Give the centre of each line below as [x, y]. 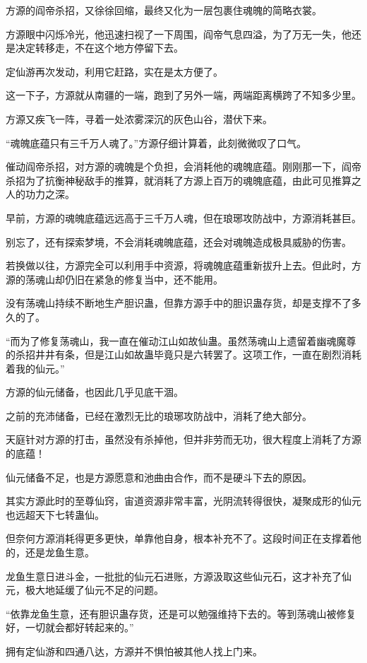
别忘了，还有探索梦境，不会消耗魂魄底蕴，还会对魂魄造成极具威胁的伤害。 [179, 241]
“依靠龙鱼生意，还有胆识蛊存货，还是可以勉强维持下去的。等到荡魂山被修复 [181, 613]
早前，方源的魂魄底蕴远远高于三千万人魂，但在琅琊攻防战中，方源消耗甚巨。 [183, 217]
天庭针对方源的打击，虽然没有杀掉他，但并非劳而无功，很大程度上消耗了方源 [183, 439]
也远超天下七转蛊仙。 [55, 514]
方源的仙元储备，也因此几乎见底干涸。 [95, 392]
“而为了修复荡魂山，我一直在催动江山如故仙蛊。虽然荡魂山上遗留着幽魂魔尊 [181, 340]
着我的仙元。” [35, 368]
